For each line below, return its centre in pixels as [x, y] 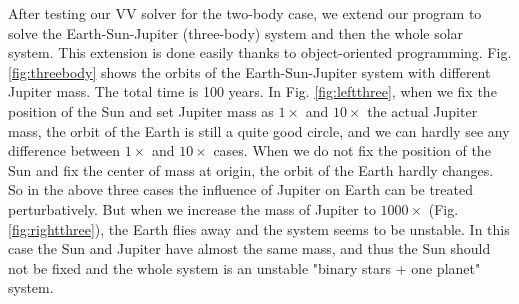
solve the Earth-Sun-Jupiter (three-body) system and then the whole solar [236, 32]
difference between [64, 150]
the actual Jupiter [422, 110]
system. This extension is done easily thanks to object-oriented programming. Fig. [260, 52]
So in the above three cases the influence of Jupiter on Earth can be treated [241, 189]
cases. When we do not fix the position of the [352, 150]
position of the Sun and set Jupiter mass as [141, 110]
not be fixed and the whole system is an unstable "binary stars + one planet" [244, 267]
